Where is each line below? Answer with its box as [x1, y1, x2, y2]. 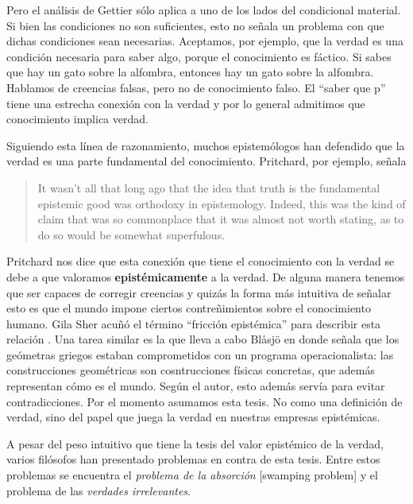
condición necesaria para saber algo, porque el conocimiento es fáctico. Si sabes [6, 48, 392, 64]
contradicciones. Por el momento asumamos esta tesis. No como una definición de [6, 393, 403, 409]
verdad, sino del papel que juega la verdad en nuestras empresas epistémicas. [6, 409, 380, 425]
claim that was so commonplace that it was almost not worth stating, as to [37, 211, 404, 227]
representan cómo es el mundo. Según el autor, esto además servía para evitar [6, 378, 385, 394]
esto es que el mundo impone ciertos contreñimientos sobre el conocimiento [6, 300, 371, 316]
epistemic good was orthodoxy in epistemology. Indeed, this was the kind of [37, 195, 406, 211]
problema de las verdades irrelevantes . [6, 482, 191, 498]
